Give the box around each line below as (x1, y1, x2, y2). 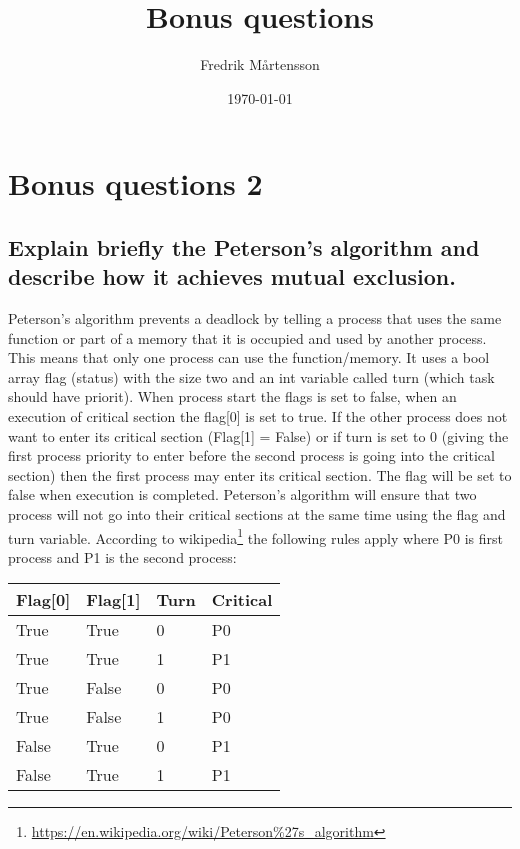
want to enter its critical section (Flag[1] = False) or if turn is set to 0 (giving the (8, 425, 509, 446)
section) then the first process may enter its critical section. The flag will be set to (8, 464, 512, 485)
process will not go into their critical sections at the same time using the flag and (8, 504, 506, 525)
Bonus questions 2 (8, 163, 263, 204)
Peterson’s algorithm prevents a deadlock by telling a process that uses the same (8, 308, 502, 329)
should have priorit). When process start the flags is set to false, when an (8, 386, 457, 407)
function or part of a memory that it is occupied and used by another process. (8, 327, 487, 348)
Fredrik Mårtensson (200, 54, 320, 75)
